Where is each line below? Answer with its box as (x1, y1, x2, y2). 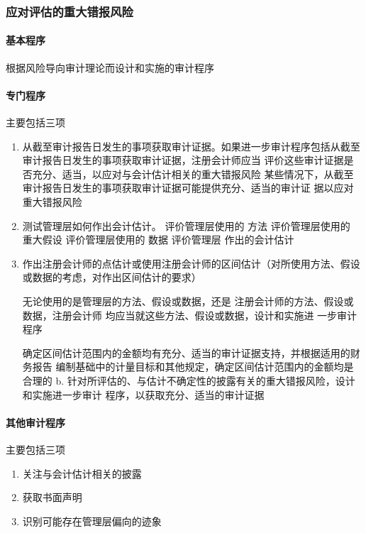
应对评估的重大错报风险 (6, 2, 133, 20)
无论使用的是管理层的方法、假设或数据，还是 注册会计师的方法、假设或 (22, 293, 354, 308)
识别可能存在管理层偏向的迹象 (22, 513, 162, 528)
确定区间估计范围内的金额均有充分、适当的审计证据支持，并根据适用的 (22, 345, 350, 360)
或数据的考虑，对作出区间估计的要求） (22, 270, 201, 285)
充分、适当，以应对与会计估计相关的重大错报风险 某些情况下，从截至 (32, 166, 354, 181)
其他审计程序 (6, 414, 65, 429)
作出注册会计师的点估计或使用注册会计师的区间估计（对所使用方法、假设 (22, 255, 360, 270)
